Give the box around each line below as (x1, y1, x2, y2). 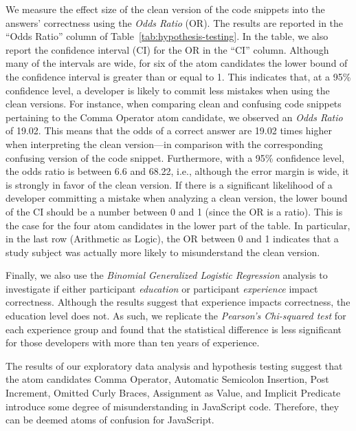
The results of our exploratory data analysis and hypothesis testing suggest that (5, 358, 343, 372)
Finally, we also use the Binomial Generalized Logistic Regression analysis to (5, 268, 328, 282)
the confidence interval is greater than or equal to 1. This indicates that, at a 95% (5, 69, 351, 83)
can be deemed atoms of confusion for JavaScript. (5, 412, 214, 427)
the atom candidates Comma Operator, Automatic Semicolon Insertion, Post (5, 372, 329, 386)
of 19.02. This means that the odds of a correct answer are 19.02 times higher (5, 123, 332, 138)
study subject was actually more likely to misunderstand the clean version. (5, 244, 320, 259)
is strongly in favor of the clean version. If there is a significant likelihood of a (5, 177, 333, 191)
